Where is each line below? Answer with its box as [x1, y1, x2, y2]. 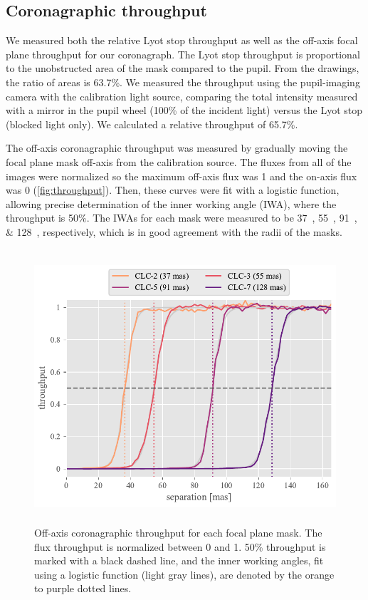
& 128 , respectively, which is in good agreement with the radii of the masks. [6, 224, 342, 239]
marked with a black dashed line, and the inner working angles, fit [34, 553, 324, 568]
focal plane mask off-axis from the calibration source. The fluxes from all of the [6, 154, 352, 169]
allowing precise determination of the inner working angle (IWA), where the [6, 196, 337, 211]
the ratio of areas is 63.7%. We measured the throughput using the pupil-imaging [6, 74, 360, 89]
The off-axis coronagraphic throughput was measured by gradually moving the [6, 140, 348, 155]
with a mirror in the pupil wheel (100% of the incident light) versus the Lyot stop [6, 103, 363, 118]
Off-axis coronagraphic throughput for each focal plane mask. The [34, 525, 322, 540]
